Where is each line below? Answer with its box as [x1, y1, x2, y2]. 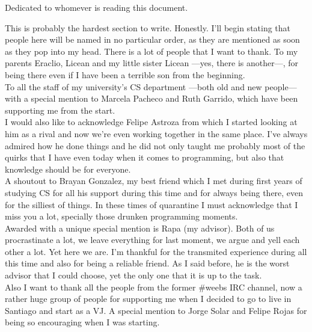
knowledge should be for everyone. [5, 162, 131, 175]
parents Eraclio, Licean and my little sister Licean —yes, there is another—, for [5, 57, 299, 69]
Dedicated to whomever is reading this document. [5, 1, 188, 13]
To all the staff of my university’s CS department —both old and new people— [5, 80, 297, 93]
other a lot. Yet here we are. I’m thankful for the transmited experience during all [5, 245, 307, 257]
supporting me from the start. [5, 103, 115, 116]
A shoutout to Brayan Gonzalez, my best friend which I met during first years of [5, 174, 302, 187]
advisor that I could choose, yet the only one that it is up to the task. [5, 269, 262, 281]
